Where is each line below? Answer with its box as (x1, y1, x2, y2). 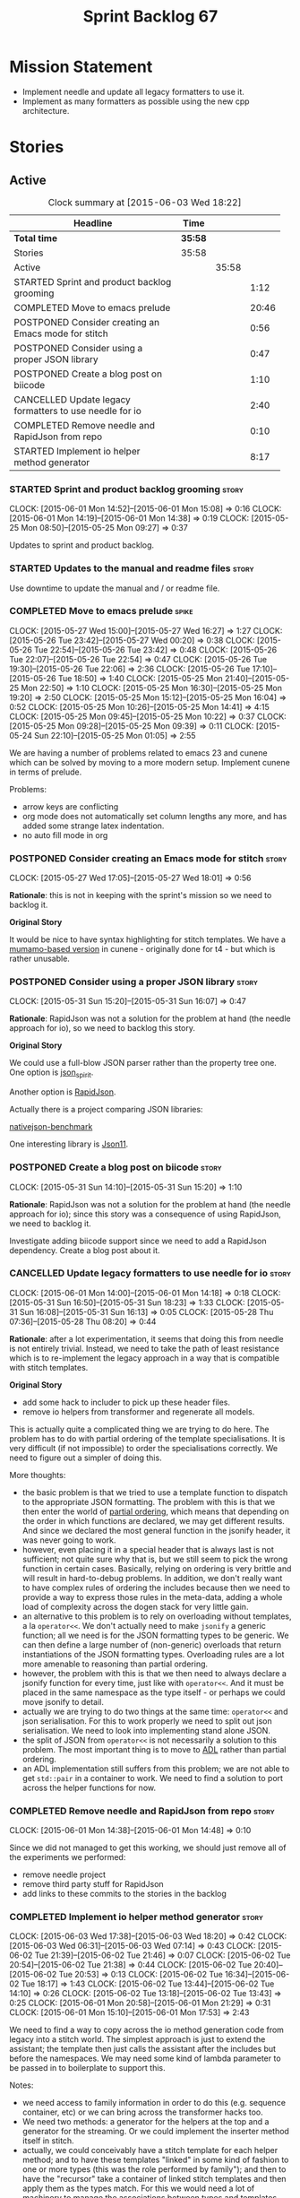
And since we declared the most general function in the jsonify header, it (21, 1525, 291, 1536)
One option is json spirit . (9, 1067, 94, 1080)
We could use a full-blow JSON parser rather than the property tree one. (9, 1058, 278, 1069)
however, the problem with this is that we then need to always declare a (21, 1667, 287, 1678)
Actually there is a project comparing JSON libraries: (9, 1104, 203, 1115)
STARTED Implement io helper (13, 445, 141, 457)
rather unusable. (9, 953, 70, 965)
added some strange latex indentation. (21, 820, 165, 831)
